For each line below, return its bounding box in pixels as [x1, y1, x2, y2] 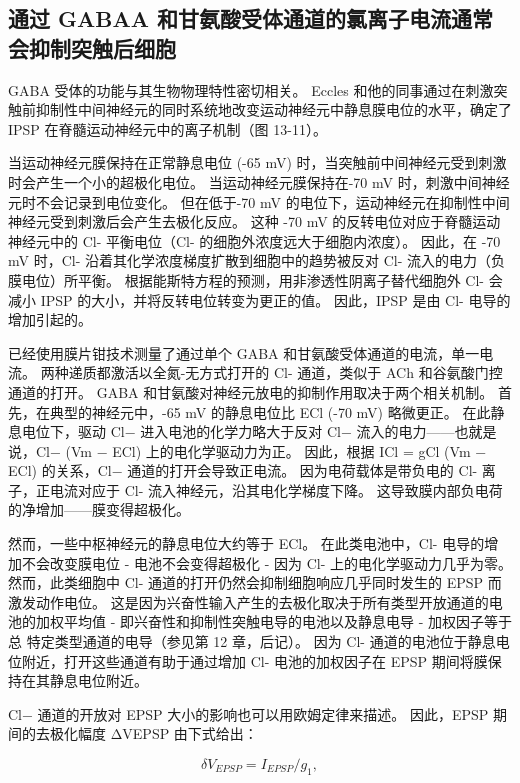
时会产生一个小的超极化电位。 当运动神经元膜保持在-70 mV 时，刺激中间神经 [8, 171, 510, 192]
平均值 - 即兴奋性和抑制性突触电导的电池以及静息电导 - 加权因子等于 [63, 611, 512, 632]
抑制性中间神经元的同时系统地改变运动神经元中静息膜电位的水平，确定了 [35, 99, 512, 120]
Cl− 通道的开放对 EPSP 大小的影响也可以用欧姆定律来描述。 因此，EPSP [8, 703, 489, 724]
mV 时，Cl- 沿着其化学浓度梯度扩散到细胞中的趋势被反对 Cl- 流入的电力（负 [8, 250, 505, 271]
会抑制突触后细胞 [8, 32, 176, 63]
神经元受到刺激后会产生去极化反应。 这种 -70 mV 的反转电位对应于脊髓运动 [8, 211, 501, 232]
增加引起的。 [8, 309, 92, 330]
